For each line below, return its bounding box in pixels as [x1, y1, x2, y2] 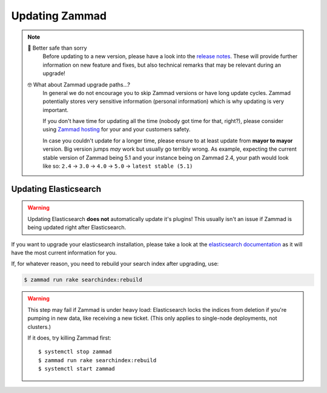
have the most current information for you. [11, 249, 117, 256]
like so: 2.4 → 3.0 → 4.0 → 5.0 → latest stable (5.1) [42, 162, 193, 170]
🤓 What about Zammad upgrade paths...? [27, 81, 130, 88]
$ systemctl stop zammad [38, 348, 112, 355]
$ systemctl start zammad [38, 365, 115, 372]
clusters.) [27, 323, 51, 330]
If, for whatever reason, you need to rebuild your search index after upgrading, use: [11, 260, 219, 268]
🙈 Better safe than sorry [27, 44, 87, 51]
